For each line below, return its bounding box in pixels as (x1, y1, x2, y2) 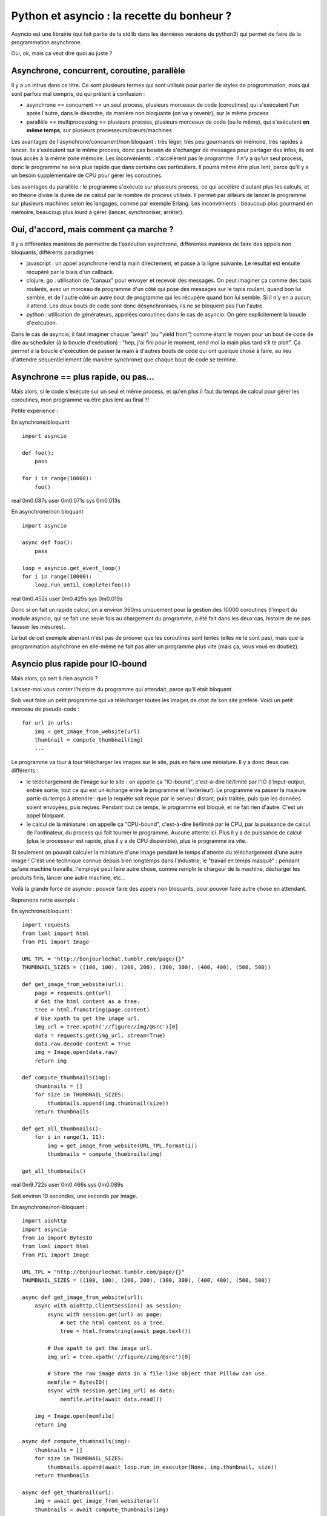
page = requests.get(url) (34, 989, 112, 996)
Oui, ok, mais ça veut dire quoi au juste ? (11, 50, 113, 57)
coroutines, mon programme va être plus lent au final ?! (11, 396, 150, 403)
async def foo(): (22, 539, 73, 546)
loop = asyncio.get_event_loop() (22, 565, 121, 571)
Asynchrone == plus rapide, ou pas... (11, 372, 154, 382)
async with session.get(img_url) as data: (47, 1387, 176, 1394)
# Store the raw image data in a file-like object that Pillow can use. (47, 1370, 268, 1377)
